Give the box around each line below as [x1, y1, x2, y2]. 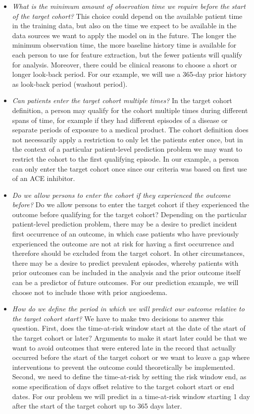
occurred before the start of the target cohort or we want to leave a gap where [12, 352, 250, 362]
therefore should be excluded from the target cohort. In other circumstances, [12, 248, 245, 258]
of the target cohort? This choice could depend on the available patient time [12, 10, 243, 21]
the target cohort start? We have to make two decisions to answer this [12, 313, 224, 323]
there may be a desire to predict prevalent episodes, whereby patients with [12, 257, 239, 268]
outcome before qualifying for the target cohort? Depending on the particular [12, 209, 247, 219]
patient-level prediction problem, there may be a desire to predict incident [12, 219, 237, 229]
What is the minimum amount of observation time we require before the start [12, 1, 246, 11]
